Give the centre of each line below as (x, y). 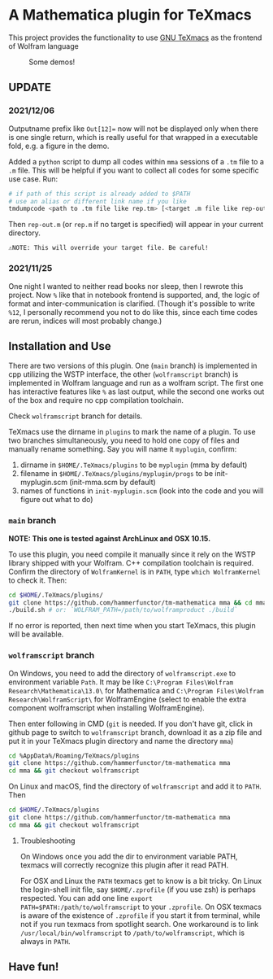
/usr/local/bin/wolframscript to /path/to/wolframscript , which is (132, 933)
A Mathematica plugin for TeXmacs (130, 15)
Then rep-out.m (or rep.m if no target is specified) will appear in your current (136, 225)
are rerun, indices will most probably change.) (85, 321)
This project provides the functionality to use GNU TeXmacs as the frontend (135, 37)
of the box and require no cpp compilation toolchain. (96, 400)
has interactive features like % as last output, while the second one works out (136, 391)
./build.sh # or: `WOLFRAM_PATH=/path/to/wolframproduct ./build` (123, 610)
